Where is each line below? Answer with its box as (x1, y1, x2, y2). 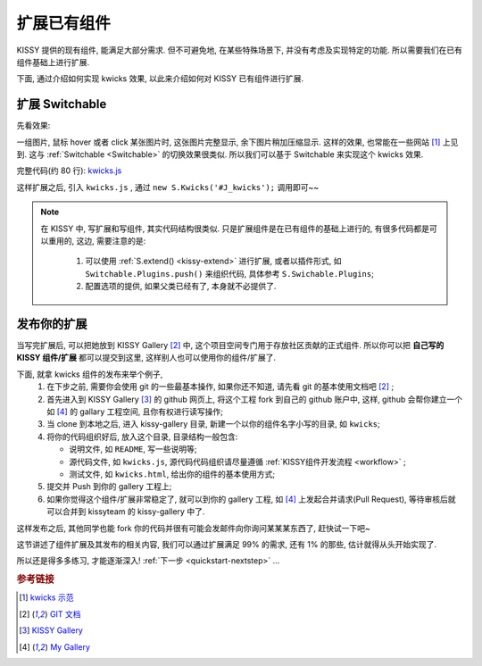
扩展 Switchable (16, 96, 107, 112)
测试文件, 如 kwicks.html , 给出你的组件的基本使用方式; (69, 469, 276, 479)
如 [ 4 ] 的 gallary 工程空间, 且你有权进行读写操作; (46, 406, 223, 417)
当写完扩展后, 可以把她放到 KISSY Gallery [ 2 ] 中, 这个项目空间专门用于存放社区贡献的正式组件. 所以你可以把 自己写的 (16, 340, 445, 351)
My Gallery (50, 641, 91, 652)
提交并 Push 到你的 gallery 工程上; (46, 481, 172, 492)
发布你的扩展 (16, 316, 87, 331)
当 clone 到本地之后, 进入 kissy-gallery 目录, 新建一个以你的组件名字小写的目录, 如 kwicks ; (46, 419, 380, 429)
